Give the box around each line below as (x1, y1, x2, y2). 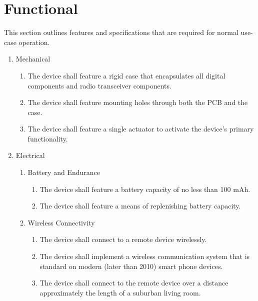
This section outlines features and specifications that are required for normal (4, 27, 238, 37)
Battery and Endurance (27, 167, 100, 177)
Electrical (15, 150, 45, 160)
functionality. (27, 133, 68, 143)
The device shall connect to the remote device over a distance (39, 277, 228, 288)
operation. (18, 36, 50, 47)
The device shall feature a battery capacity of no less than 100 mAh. (39, 183, 250, 194)
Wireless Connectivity (27, 217, 95, 227)
